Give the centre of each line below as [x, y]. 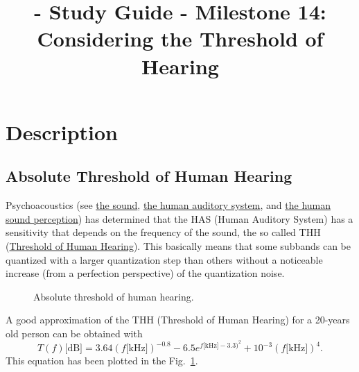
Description [62, 132]
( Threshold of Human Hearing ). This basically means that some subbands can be [178, 245]
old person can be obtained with [74, 333]
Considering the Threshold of [180, 39]
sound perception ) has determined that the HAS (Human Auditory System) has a [179, 218]
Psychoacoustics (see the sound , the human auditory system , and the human [168, 205]
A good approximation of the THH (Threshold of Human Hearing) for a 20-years [178, 320]
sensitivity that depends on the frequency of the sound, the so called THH [163, 232]
